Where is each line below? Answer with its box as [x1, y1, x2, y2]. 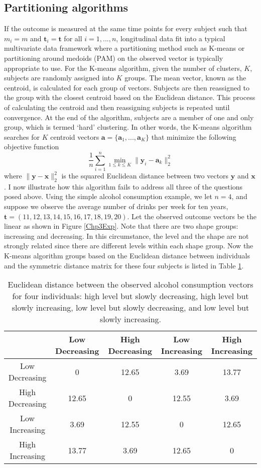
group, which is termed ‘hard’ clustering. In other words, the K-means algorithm [4, 122, 252, 132]
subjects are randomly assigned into [4, 72, 114, 83]
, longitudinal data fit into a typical [116, 33, 225, 43]
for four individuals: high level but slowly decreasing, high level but [12, 290, 249, 302]
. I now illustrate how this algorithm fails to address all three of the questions [4, 181, 243, 192]
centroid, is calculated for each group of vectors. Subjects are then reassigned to [4, 82, 250, 92]
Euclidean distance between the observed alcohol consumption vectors [8, 278, 253, 291]
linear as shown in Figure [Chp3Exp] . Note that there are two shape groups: [4, 221, 238, 231]
